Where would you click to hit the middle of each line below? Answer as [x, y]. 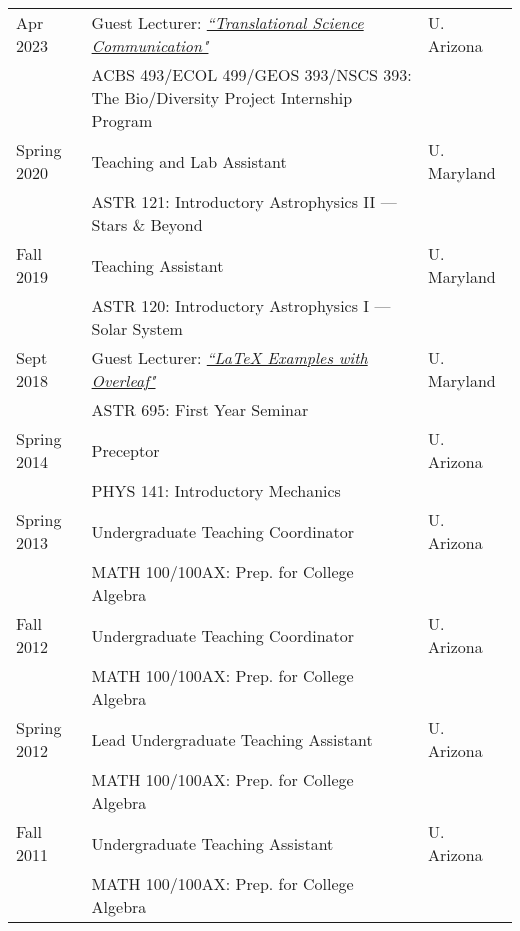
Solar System [137, 328]
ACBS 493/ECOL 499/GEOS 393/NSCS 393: [251, 74]
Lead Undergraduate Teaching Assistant [232, 739]
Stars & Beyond [147, 224]
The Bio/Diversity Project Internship [222, 97]
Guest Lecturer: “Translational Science [227, 22]
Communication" [150, 45]
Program [122, 120]
